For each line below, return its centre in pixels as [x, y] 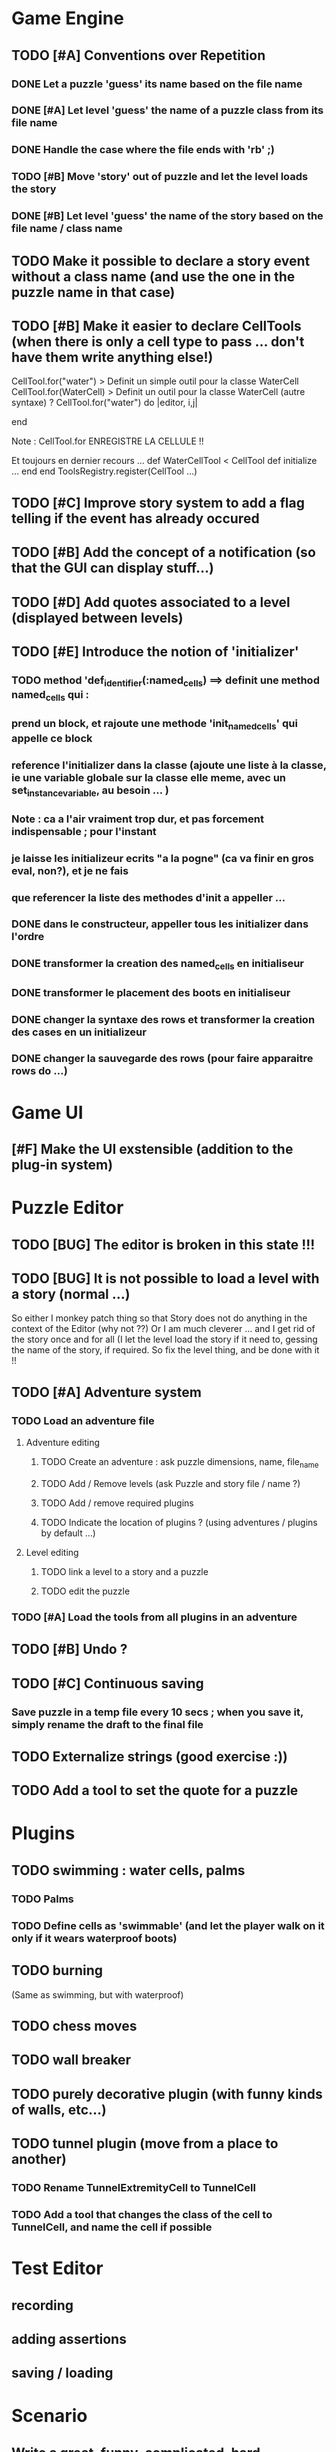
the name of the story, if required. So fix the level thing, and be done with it [165, 1350]
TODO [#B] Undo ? [69, 1649]
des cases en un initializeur [79, 1032]
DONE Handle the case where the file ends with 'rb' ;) [143, 150]
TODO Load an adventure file [83, 1420]
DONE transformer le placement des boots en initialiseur [151, 992]
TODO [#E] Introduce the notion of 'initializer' [155, 651]
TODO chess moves [74, 2025]
